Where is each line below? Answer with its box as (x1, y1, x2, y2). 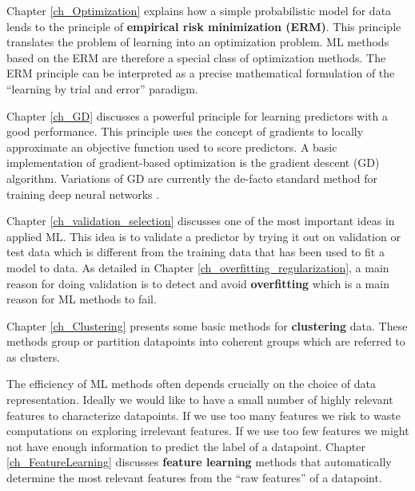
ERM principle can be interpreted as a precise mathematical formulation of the (6, 65, 395, 81)
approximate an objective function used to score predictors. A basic (6, 138, 337, 155)
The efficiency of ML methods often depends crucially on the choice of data (6, 375, 376, 392)
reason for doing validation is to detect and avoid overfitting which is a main (6, 275, 389, 291)
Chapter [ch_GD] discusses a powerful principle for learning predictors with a (6, 107, 388, 124)
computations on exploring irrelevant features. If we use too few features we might (6, 422, 409, 439)
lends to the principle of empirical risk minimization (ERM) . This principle (6, 18, 401, 34)
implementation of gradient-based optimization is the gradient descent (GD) (6, 154, 380, 171)
